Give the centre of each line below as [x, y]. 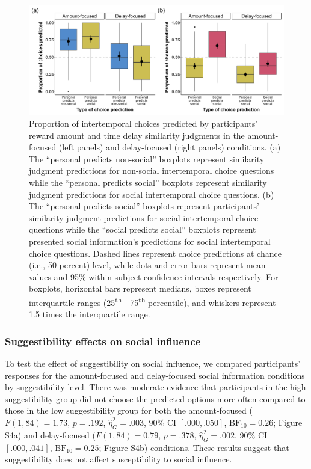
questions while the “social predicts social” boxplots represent [143, 229]
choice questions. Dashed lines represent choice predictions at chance [155, 253]
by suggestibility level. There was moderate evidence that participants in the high [155, 387]
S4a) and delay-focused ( [50, 434]
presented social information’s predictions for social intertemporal [150, 241]
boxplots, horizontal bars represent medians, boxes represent [140, 288]
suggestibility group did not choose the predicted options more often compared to [155, 398]
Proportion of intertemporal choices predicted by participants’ [143, 124]
